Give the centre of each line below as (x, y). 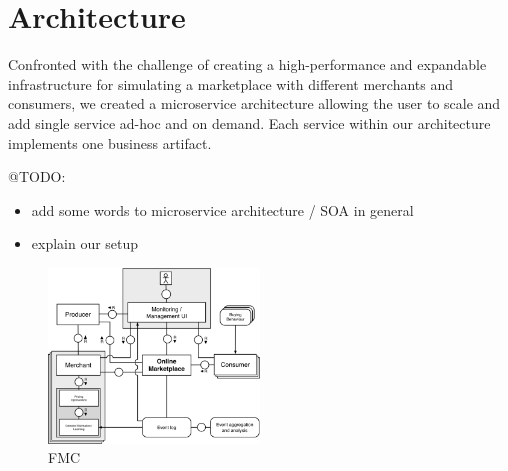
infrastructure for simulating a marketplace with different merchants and (231, 83)
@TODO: (37, 176)
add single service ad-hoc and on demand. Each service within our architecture (249, 122)
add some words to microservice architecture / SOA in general (222, 209)
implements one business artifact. (110, 142)
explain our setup (85, 243)
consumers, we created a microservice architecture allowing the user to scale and (254, 103)
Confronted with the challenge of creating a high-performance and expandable (247, 64)
